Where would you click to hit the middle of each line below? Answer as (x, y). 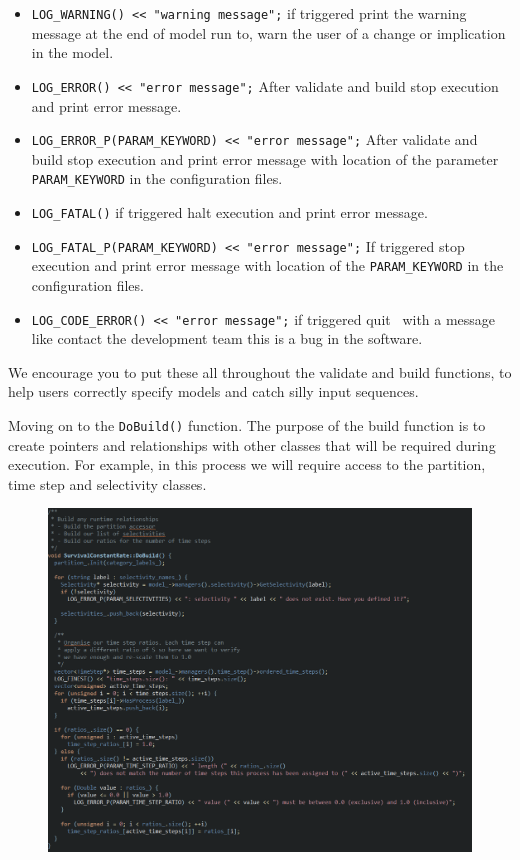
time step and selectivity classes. (107, 483)
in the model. (72, 52)
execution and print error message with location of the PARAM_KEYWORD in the (267, 265)
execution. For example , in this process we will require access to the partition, (247, 464)
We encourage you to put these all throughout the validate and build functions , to (260, 371)
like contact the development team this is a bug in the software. (227, 338)
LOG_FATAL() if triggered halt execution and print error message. (229, 212)
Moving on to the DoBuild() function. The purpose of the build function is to (247, 425)
